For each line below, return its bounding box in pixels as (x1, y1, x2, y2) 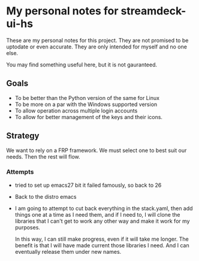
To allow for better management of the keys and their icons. (14, 113, 163, 120)
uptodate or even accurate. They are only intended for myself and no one (6, 43, 188, 50)
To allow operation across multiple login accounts (14, 107, 138, 114)
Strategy (6, 130, 40, 141)
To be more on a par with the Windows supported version (14, 101, 158, 108)
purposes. (14, 223, 41, 231)
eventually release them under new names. (14, 248, 122, 255)
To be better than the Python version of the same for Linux (14, 94, 160, 101)
